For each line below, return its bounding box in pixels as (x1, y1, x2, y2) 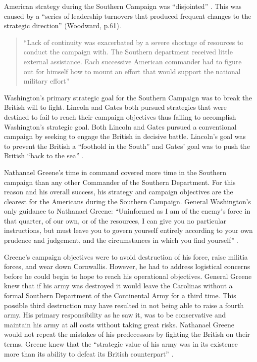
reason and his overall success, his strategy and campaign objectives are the (4, 186, 233, 197)
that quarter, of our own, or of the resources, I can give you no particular (4, 215, 226, 226)
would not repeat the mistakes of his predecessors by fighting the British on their (4, 329, 250, 339)
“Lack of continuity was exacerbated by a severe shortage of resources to (23, 37, 244, 47)
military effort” (23, 76, 70, 86)
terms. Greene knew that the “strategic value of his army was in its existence (4, 339, 238, 349)
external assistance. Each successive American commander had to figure (23, 56, 242, 66)
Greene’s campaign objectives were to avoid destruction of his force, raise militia (4, 251, 248, 262)
